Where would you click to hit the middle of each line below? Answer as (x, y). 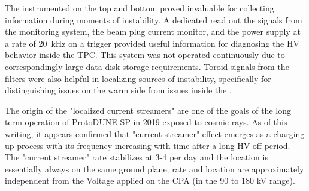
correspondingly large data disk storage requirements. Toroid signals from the (147, 66)
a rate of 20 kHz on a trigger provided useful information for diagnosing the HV (152, 43)
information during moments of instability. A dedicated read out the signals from (154, 19)
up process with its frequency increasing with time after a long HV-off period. (148, 145)
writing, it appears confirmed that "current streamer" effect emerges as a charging (155, 133)
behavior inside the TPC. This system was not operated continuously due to (145, 55)
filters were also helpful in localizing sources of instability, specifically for (138, 78)
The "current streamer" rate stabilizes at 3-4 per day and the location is (137, 157)
